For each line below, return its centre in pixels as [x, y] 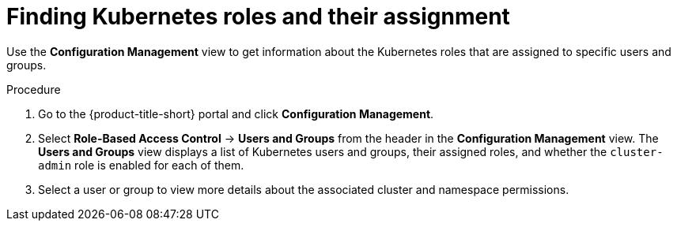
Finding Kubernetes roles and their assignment [258, 17]
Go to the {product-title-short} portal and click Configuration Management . [236, 113]
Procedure [34, 89]
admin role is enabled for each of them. [141, 165]
